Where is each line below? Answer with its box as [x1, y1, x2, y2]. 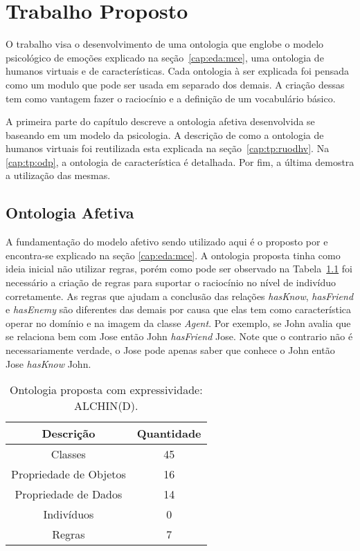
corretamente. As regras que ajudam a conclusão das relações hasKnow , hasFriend [6, 288, 354, 303]
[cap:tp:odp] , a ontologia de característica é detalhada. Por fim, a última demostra [6, 154, 354, 169]
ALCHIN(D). [74, 398, 138, 414]
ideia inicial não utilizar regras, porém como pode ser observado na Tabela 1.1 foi [6, 261, 352, 276]
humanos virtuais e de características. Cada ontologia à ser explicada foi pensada [6, 64, 350, 78]
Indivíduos [43, 506, 94, 523]
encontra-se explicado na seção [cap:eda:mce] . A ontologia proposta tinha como [6, 248, 341, 262]
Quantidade [136, 425, 201, 442]
